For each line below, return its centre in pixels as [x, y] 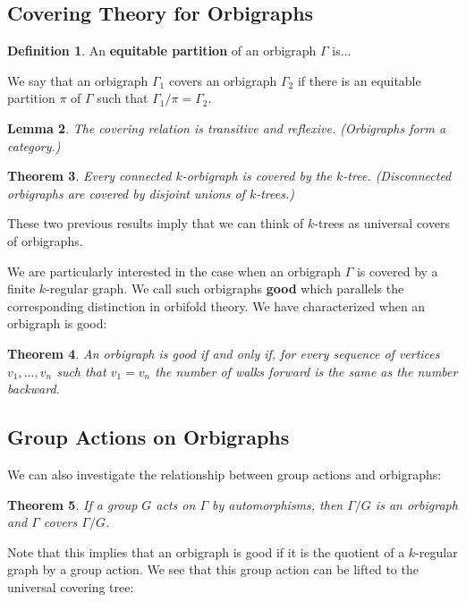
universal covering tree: [71, 586]
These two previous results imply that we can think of [156, 223]
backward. [34, 389]
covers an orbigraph [223, 80]
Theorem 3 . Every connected [89, 176]
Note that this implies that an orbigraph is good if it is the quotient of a [206, 551]
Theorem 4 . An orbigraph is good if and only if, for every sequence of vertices [224, 353]
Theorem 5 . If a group [72, 504]
